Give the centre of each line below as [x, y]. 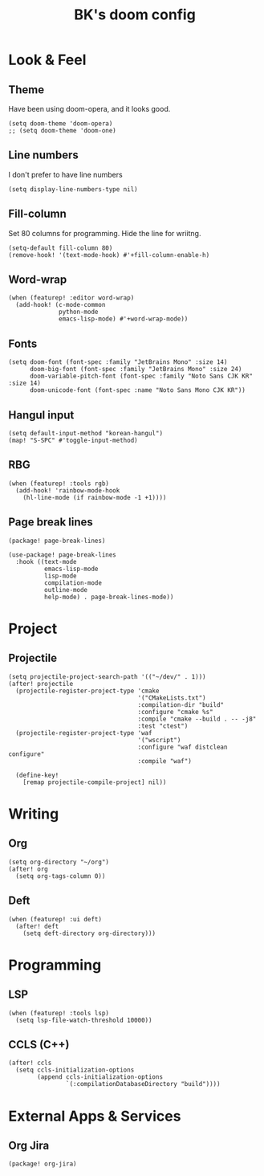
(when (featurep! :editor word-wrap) [71, 298]
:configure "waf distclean [183, 747]
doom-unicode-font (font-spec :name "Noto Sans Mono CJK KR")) [138, 390]
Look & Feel [47, 60]
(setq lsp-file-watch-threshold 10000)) [84, 1020]
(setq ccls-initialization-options [75, 1070]
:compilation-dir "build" [181, 704]
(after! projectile [41, 684]
